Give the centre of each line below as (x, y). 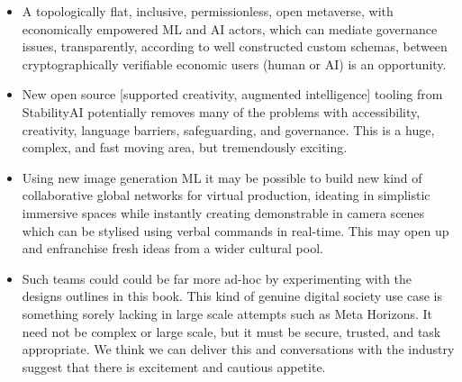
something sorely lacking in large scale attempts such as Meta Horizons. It (227, 313)
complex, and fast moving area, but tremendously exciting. (185, 147)
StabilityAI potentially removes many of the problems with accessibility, (221, 111)
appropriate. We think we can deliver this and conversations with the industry (238, 349)
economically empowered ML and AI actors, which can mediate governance (230, 28)
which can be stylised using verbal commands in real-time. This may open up (236, 230)
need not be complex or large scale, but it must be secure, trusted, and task (231, 331)
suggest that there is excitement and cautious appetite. (174, 366)
